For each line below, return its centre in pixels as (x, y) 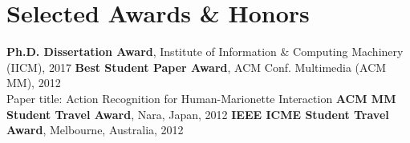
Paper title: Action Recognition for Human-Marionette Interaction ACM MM (201, 98)
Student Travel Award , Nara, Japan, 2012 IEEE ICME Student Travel (198, 114)
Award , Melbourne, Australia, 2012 (95, 130)
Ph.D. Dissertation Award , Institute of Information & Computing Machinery (205, 52)
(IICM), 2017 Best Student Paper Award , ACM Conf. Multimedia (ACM (197, 67)
